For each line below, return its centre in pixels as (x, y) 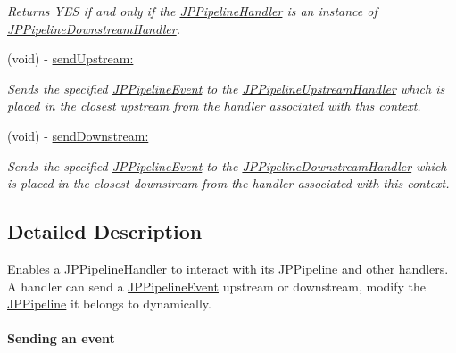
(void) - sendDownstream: (78, 135)
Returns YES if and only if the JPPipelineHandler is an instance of (192, 11)
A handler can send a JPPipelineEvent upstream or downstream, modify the (217, 286)
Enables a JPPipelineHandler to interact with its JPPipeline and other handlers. (228, 268)
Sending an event (61, 338)
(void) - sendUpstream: (70, 58)
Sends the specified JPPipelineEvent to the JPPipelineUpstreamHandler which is (226, 88)
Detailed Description (105, 231)
